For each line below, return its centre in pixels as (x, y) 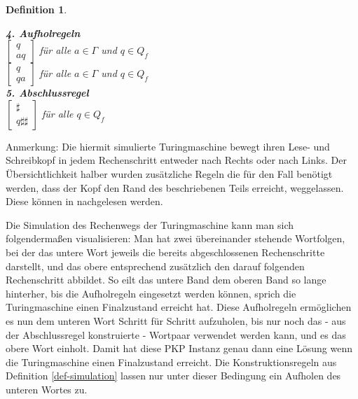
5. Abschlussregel (47, 93)
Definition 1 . (36, 9)
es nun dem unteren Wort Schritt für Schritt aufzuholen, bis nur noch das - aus (176, 320)
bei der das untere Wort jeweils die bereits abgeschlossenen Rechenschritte (165, 252)
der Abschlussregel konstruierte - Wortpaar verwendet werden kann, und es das (176, 334)
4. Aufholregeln (43, 33)
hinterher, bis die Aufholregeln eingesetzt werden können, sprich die (151, 293)
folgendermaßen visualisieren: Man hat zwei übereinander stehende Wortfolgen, (175, 238)
